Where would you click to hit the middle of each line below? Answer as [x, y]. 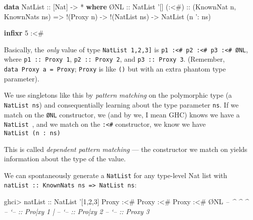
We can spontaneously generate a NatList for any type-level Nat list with [116, 175]
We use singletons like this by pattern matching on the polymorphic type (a [118, 95]
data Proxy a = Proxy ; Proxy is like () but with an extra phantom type [115, 69]
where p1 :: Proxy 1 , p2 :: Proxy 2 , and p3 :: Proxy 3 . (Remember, [114, 59]
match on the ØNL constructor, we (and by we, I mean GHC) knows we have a [122, 114]
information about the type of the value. [65, 159]
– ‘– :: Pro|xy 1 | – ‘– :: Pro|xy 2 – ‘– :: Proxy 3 [77, 211]
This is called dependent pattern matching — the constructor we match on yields [126, 149]
